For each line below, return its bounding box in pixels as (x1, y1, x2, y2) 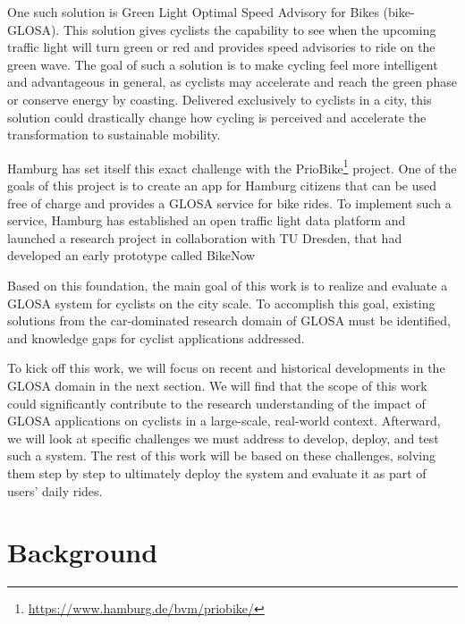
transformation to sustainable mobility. (7, 125, 221, 144)
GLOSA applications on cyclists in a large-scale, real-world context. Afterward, (7, 411, 441, 430)
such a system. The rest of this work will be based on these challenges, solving (7, 446, 436, 465)
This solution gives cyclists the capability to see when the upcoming (63, 20, 436, 38)
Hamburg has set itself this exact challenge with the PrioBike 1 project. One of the (7, 156, 457, 177)
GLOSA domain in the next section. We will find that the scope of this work (7, 375, 427, 394)
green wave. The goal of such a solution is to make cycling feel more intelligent (7, 55, 438, 73)
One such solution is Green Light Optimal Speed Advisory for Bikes (7, 3, 379, 21)
